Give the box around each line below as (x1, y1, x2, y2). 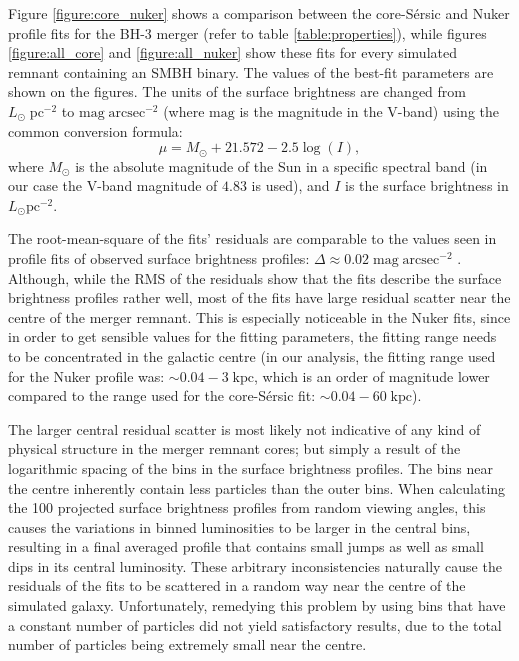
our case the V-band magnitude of (8, 175, 218, 196)
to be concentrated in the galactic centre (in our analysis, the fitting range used (8, 345, 496, 366)
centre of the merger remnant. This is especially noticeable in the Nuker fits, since (8, 306, 511, 327)
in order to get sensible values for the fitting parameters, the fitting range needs (8, 326, 497, 347)
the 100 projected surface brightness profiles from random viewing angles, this (8, 497, 486, 518)
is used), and (251, 175, 330, 196)
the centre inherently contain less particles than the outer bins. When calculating (8, 477, 506, 498)
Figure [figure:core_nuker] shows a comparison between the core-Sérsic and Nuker (8, 3, 510, 23)
